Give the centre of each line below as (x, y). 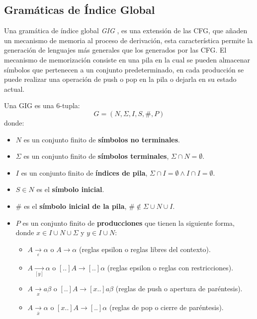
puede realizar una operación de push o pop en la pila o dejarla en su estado (120, 79)
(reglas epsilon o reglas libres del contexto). (145, 249)
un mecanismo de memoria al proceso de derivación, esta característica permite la (128, 40)
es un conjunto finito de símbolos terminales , (96, 156)
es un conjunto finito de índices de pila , (84, 172)
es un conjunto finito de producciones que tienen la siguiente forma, (128, 223)
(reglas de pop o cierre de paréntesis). (166, 307)
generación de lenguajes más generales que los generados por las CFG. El (115, 50)
